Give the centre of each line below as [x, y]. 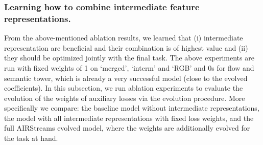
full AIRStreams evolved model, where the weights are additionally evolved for [127, 128]
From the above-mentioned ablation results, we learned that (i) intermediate [124, 38]
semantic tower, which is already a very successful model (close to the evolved [126, 78]
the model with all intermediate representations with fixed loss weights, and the [129, 118]
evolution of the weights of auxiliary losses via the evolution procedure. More [125, 98]
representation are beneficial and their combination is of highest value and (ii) [126, 47]
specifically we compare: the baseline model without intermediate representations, [132, 108]
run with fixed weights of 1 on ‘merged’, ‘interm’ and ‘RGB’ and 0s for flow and [129, 67]
